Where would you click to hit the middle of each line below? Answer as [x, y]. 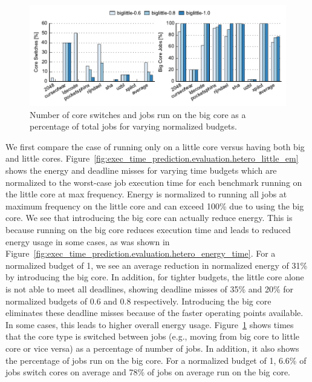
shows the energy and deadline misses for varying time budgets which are [141, 170]
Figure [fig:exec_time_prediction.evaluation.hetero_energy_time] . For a [141, 253]
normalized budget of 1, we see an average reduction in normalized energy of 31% [157, 265]
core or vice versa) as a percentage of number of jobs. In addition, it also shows [152, 348]
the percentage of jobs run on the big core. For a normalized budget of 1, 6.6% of [156, 360]
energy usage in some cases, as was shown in [88, 241]
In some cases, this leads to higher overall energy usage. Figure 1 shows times [150, 324]
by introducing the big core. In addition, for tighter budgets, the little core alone [155, 277]
